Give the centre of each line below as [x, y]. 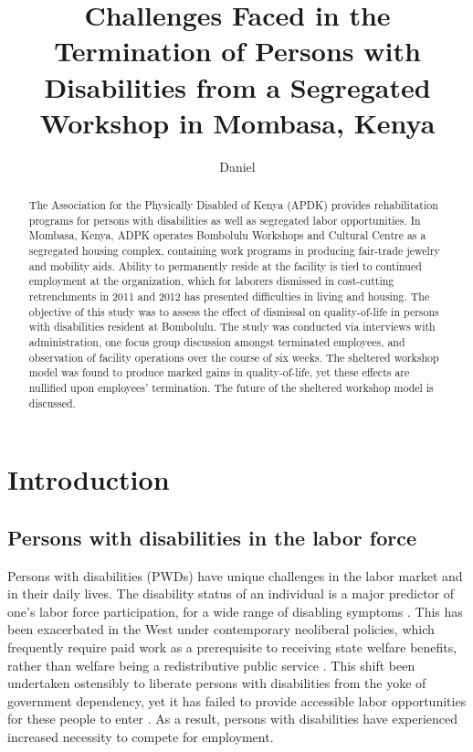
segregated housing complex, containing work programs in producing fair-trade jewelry [234, 251]
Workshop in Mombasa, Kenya [237, 122]
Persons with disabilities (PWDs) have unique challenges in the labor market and [235, 575]
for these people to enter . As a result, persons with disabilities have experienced [233, 719]
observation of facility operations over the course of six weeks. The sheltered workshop [234, 357]
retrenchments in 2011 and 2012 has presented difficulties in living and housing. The [229, 297]
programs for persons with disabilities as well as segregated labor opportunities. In [225, 220]
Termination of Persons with [237, 51]
